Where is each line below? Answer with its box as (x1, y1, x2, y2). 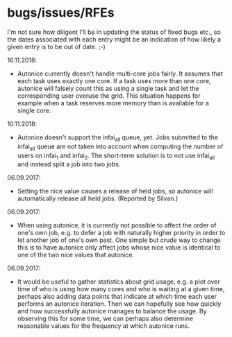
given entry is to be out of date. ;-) (7, 42, 106, 51)
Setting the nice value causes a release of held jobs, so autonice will (17, 187, 213, 196)
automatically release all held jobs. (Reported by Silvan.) (17, 194, 179, 202)
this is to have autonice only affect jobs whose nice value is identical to (17, 243, 221, 252)
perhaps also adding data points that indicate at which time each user (17, 293, 217, 301)
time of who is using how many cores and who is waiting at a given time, (17, 285, 225, 293)
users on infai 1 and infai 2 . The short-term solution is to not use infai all (17, 151, 215, 161)
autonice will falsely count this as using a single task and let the (17, 84, 199, 92)
